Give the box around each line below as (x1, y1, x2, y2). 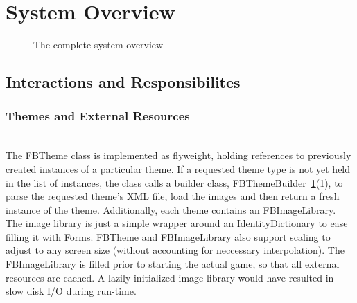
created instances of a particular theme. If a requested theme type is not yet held (6, 161, 351, 176)
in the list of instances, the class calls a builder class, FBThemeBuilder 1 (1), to (6, 175, 343, 190)
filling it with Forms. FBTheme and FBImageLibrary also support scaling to (6, 229, 331, 244)
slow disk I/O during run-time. (6, 284, 137, 298)
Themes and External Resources (6, 107, 190, 125)
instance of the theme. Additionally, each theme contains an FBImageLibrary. (6, 202, 336, 217)
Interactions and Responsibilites (6, 71, 241, 93)
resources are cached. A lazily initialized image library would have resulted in (6, 270, 334, 284)
